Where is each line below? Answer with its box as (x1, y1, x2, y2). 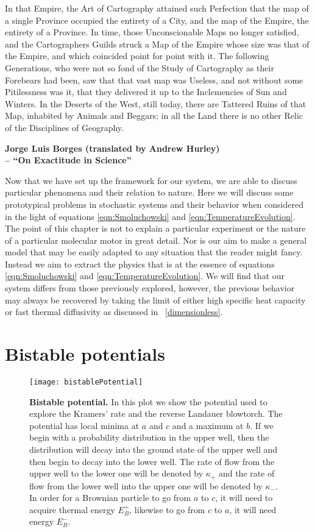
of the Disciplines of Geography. (5, 121, 124, 133)
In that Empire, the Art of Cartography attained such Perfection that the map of (5, 2, 309, 14)
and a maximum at (172, 419, 244, 431)
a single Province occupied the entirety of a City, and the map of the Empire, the (5, 13, 309, 26)
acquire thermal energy (29, 503, 115, 516)
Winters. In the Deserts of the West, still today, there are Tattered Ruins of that (5, 97, 306, 110)
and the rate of (218, 467, 275, 480)
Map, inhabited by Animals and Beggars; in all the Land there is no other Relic (5, 109, 303, 122)
